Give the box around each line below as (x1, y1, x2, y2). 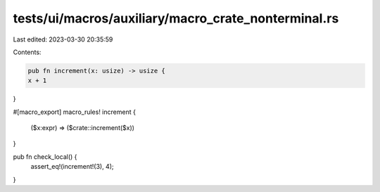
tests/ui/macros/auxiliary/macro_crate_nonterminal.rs (13, 11, 339, 26)
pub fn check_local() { (13, 152, 77, 161)
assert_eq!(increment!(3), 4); (30, 162, 114, 171)
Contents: (13, 48, 42, 56)
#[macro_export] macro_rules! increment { (13, 108, 137, 116)
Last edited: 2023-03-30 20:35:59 (13, 35, 113, 44)
